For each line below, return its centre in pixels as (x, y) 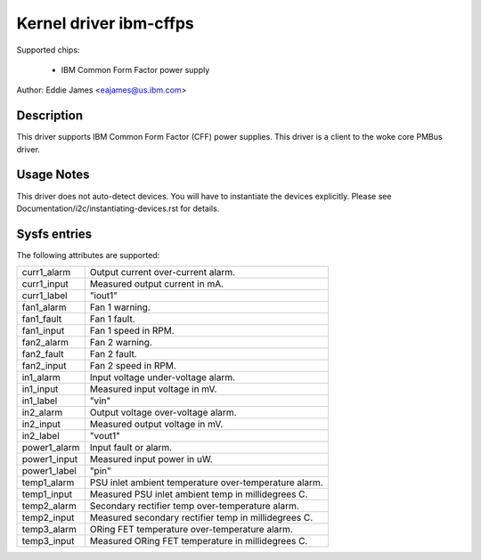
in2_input (41, 425)
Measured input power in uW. (151, 459)
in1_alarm (41, 377)
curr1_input (45, 284)
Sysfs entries (54, 234)
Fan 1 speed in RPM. (132, 331)
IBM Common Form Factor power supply (135, 69)
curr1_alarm (46, 272)
